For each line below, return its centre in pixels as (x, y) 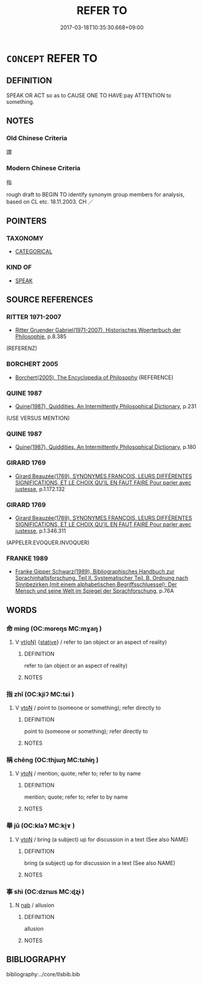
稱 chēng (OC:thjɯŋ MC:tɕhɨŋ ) (52, 760)
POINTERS (27, 221)
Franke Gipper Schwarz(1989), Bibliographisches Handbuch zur (95, 572)
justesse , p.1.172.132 (40, 489)
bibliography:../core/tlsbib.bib (43, 974)
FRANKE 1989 (27, 558)
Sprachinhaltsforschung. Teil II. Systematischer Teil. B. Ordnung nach (102, 578)
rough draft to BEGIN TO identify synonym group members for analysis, (96, 194)
